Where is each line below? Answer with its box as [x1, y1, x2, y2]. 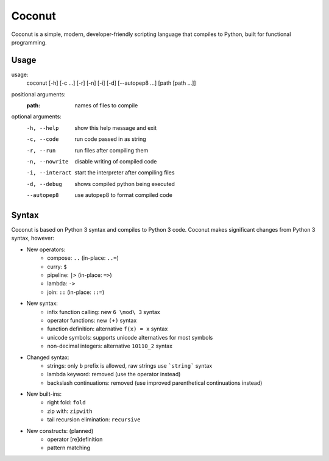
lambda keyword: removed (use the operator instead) [47, 371, 181, 378]
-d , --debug [26, 180, 62, 187]
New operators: [26, 246, 66, 253]
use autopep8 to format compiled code [74, 191, 173, 199]
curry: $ [47, 263, 67, 270]
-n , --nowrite [26, 158, 69, 165]
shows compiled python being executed [74, 180, 175, 187]
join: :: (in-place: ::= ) [47, 288, 105, 296]
